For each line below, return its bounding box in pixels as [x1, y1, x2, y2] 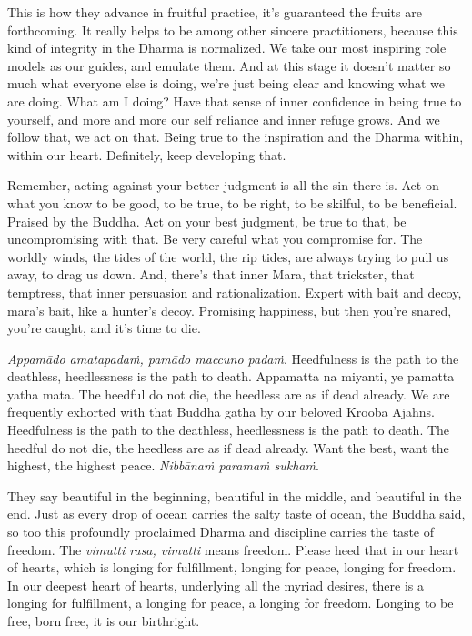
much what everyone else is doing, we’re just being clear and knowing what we [7, 74, 445, 93]
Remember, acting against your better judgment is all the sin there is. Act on [7, 176, 439, 195]
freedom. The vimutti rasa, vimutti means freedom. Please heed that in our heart [7, 540, 459, 559]
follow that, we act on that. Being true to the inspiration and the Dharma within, [7, 127, 464, 146]
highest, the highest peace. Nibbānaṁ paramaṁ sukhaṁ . [7, 456, 319, 475]
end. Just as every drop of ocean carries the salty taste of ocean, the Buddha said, [7, 504, 466, 523]
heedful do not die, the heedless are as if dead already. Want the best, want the [7, 438, 449, 457]
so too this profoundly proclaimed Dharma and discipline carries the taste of [7, 522, 435, 541]
